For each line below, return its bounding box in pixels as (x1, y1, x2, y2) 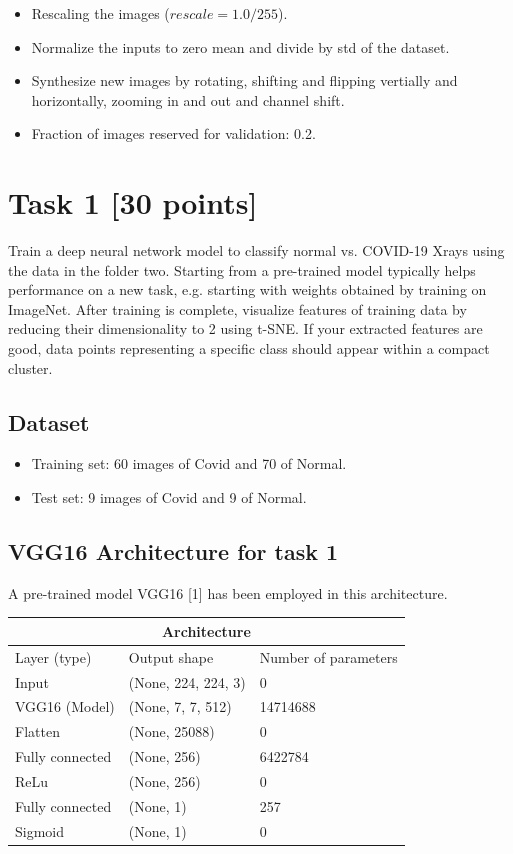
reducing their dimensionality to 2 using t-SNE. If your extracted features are (8, 318, 483, 339)
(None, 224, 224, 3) (128, 671, 246, 692)
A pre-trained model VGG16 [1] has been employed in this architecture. (8, 582, 448, 603)
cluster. (8, 357, 53, 378)
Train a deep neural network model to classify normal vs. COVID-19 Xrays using (8, 240, 505, 261)
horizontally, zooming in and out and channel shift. (31, 89, 345, 110)
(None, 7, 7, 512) (128, 696, 232, 717)
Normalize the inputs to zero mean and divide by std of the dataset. (31, 36, 450, 57)
